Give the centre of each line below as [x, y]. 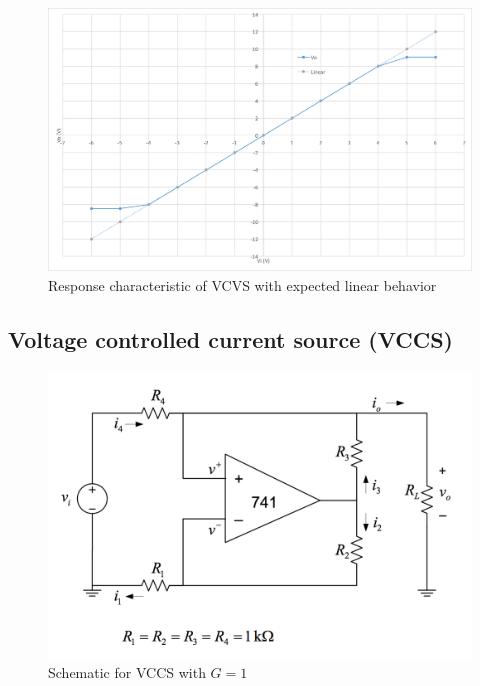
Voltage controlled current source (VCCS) [231, 338]
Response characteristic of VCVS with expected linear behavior [242, 284]
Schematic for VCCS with [127, 672]
